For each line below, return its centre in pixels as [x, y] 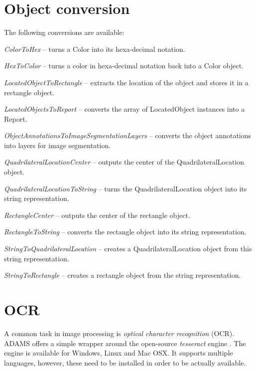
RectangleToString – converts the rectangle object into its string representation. [125, 232]
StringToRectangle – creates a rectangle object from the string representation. [123, 275]
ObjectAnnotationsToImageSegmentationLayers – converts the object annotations [128, 135]
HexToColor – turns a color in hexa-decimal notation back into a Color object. [124, 66]
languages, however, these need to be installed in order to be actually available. [125, 362]
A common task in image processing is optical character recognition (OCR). [119, 333]
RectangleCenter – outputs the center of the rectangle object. [97, 215]
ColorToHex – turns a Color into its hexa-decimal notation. [95, 49]
